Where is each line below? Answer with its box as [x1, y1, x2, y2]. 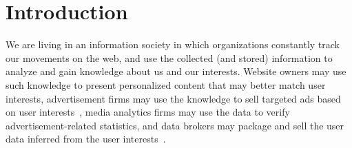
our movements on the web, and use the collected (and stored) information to [6, 50, 333, 65]
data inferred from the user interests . [6, 131, 166, 146]
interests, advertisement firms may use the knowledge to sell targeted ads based [6, 91, 341, 105]
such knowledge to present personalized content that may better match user [6, 77, 326, 92]
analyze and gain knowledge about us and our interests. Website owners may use [6, 64, 346, 78]
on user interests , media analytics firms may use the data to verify [6, 105, 290, 119]
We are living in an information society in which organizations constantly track [6, 37, 340, 52]
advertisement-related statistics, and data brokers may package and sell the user [6, 118, 344, 132]
